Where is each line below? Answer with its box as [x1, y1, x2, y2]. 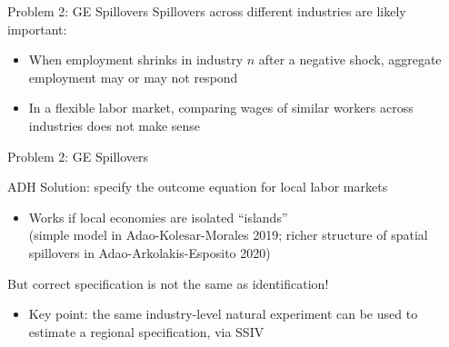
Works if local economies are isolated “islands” [28, 207, 288, 226]
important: [7, 19, 67, 38]
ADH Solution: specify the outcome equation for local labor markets [7, 177, 388, 196]
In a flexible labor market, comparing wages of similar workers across [28, 98, 414, 117]
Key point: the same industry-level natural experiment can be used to [28, 304, 418, 323]
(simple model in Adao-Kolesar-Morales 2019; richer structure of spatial [28, 225, 428, 244]
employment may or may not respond [28, 67, 238, 86]
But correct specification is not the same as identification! [7, 273, 329, 292]
